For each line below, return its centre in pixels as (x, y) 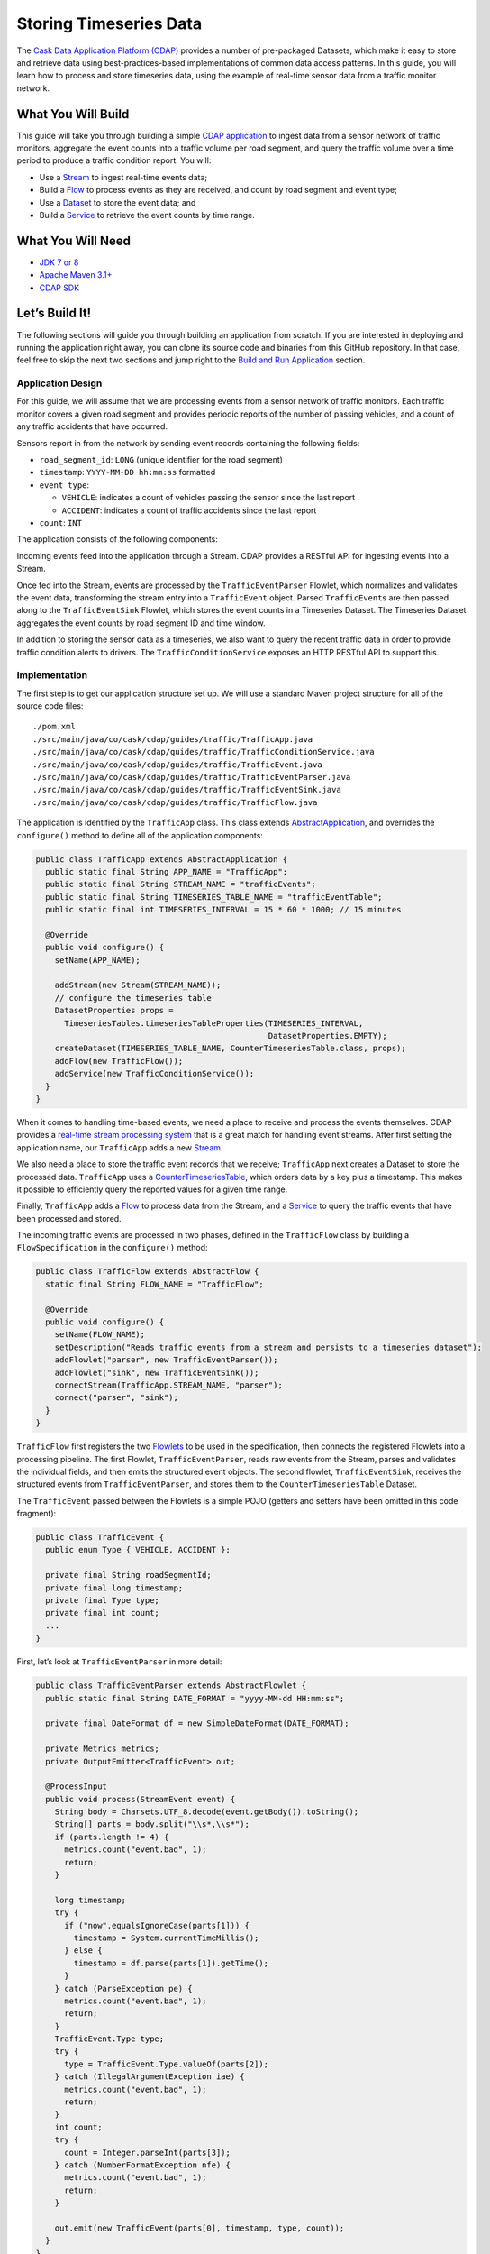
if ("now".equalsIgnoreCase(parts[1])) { (157, 1925)
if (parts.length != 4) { (112, 1837)
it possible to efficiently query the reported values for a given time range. (152, 1189)
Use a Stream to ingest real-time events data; (123, 177)
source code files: (50, 706)
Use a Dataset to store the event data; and (118, 202)
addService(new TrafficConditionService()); (154, 1074)
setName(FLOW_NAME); (100, 1335)
